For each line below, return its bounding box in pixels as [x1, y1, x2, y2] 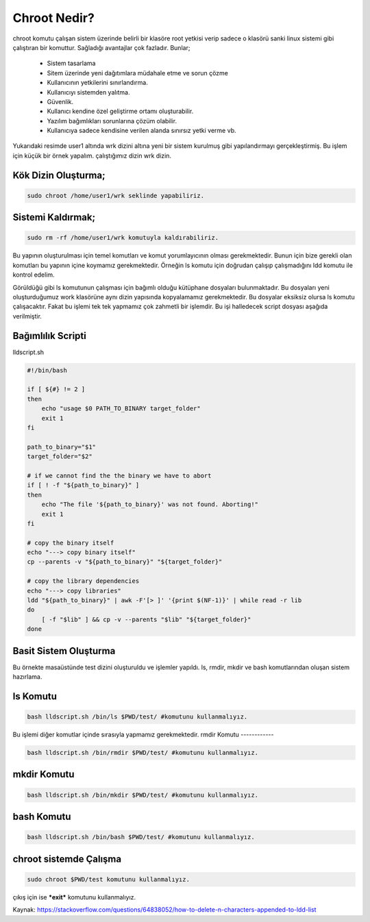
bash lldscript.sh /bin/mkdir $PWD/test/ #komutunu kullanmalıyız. [27, 791, 259, 799]
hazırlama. [12, 673, 42, 681]
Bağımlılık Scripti [12, 329, 87, 342]
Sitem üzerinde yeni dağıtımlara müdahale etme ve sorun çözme [47, 68, 229, 77]
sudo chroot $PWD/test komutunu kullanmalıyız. [27, 875, 190, 883]
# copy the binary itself [27, 538, 114, 547]
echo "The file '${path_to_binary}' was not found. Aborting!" [41, 501, 259, 508]
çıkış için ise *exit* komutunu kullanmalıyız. [12, 893, 136, 901]
